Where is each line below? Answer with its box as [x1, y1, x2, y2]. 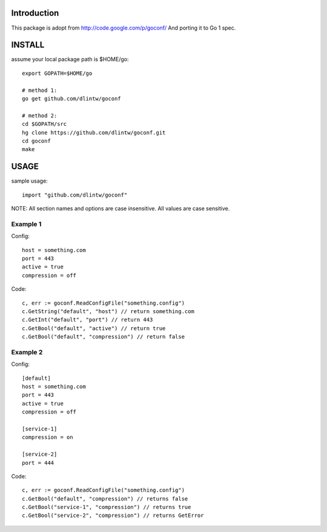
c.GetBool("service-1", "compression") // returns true [22, 504, 191, 511]
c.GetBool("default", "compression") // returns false [22, 495, 188, 502]
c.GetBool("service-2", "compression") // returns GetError [22, 512, 204, 519]
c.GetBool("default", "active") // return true [22, 325, 166, 332]
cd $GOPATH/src [22, 121, 67, 128]
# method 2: [22, 112, 58, 119]
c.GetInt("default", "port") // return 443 [22, 316, 153, 323]
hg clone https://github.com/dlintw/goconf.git [22, 129, 166, 136]
